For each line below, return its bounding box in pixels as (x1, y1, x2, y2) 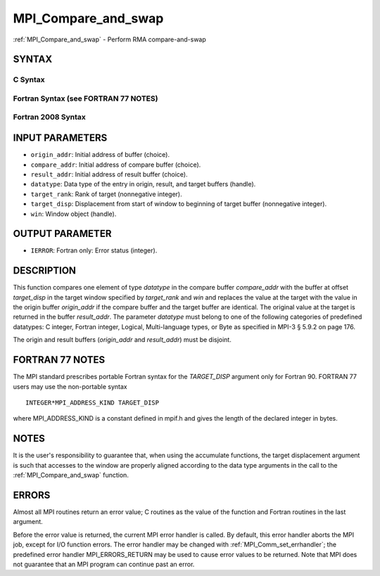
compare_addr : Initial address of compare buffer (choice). (30, 160, 201, 169)
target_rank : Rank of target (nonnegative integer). (30, 190, 182, 198)
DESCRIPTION (13, 264, 77, 277)
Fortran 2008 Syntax (13, 113, 86, 122)
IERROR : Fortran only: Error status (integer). (30, 246, 158, 255)
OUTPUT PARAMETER (13, 228, 112, 240)
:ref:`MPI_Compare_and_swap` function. (13, 471, 129, 480)
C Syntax (13, 75, 45, 84)
